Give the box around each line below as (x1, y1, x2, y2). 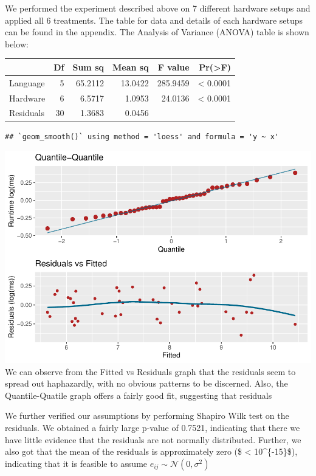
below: (5, 37, 29, 50)
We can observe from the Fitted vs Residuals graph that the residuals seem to (5, 365, 296, 378)
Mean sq (112, 60, 149, 73)
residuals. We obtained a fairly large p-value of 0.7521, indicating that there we (5, 421, 300, 433)
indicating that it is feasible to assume (5, 457, 148, 469)
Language (9, 76, 45, 89)
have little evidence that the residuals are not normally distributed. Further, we (5, 433, 301, 446)
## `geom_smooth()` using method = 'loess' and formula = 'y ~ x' (5, 132, 280, 141)
